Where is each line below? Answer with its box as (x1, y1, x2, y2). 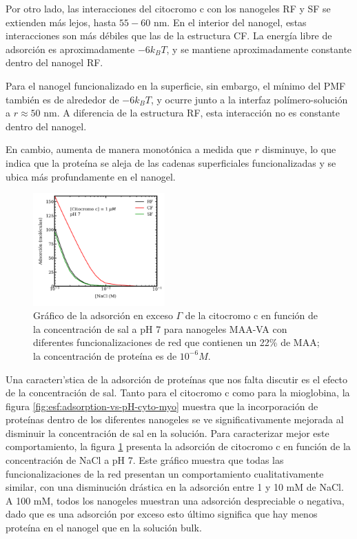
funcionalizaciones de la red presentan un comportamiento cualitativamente (6, 466, 324, 480)
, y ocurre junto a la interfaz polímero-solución (150, 92, 348, 106)
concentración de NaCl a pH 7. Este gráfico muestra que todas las (6, 453, 284, 467)
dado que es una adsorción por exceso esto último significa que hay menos (6, 507, 318, 521)
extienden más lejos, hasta (6, 14, 116, 29)
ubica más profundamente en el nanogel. (6, 169, 176, 183)
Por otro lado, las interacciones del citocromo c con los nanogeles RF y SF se (6, 1, 331, 15)
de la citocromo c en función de (185, 308, 318, 323)
